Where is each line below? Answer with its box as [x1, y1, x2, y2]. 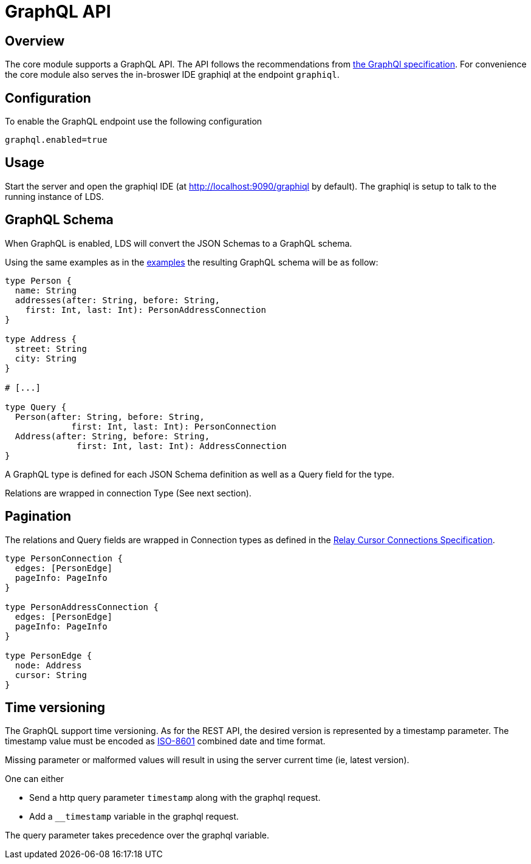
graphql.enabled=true [5, 135, 108, 145]
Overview [5, 33, 65, 49]
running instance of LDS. [5, 191, 104, 202]
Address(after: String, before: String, [15, 431, 210, 441]
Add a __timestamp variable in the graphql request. [29, 811, 239, 822]
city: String [15, 353, 77, 363]
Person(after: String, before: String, [15, 411, 205, 422]
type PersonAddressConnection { [5, 602, 159, 612]
